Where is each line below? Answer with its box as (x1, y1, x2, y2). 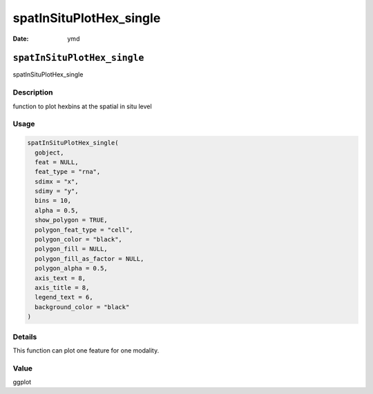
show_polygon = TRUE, (35, 216, 108, 224)
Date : (12, 35, 29, 43)
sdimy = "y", (35, 187, 79, 195)
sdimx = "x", (35, 177, 79, 186)
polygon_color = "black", (35, 235, 122, 244)
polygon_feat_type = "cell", (35, 226, 134, 234)
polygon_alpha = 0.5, (35, 264, 108, 273)
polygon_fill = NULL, (35, 245, 108, 253)
